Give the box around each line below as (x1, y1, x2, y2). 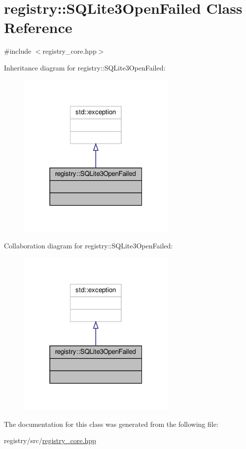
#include (4, 46, 32, 56)
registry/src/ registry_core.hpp (4, 435, 96, 446)
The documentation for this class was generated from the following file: (4, 418, 218, 429)
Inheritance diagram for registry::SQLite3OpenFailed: (4, 62, 166, 72)
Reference (4, 17, 72, 37)
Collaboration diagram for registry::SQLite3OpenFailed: (4, 241, 173, 251)
